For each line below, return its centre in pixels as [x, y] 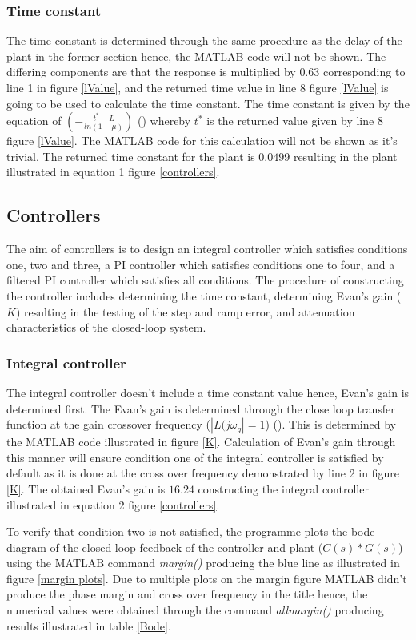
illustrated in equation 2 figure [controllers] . [113, 504]
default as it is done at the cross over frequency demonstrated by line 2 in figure [203, 473]
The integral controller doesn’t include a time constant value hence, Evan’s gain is [208, 392]
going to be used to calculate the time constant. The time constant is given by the [208, 103]
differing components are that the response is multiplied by [151, 72]
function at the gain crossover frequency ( [108, 424]
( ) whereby [164, 121]
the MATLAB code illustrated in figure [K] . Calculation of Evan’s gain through [201, 442]
